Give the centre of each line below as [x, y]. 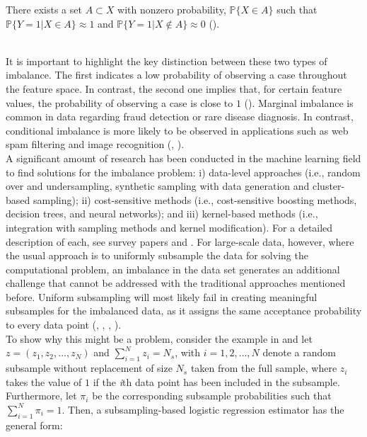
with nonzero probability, [172, 9]
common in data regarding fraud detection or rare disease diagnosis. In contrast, [180, 117]
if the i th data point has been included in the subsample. [216, 381]
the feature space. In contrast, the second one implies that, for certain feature [174, 88]
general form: [34, 425]
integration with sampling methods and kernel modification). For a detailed [169, 227]
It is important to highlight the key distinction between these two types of [167, 61]
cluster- [328, 186]
